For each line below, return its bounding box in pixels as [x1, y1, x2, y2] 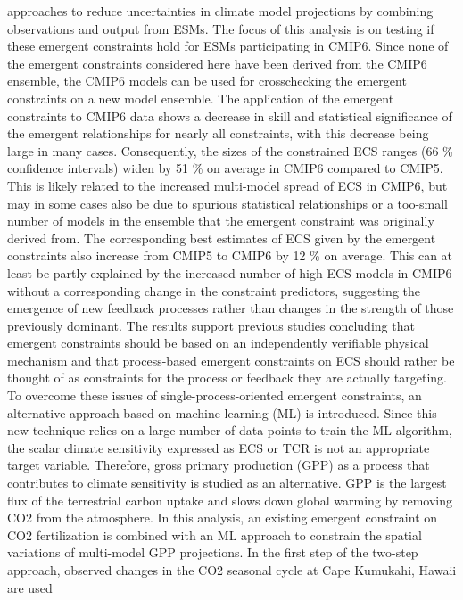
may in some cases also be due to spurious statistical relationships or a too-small [7, 193, 449, 212]
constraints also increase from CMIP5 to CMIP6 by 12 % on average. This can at [7, 246, 453, 265]
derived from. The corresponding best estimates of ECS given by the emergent [7, 228, 436, 247]
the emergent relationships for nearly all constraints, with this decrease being [7, 124, 429, 143]
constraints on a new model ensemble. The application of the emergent [7, 88, 394, 107]
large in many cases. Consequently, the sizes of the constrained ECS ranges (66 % [7, 141, 453, 160]
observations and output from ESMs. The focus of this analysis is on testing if [7, 19, 434, 37]
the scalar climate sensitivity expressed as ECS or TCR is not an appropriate [7, 438, 430, 456]
